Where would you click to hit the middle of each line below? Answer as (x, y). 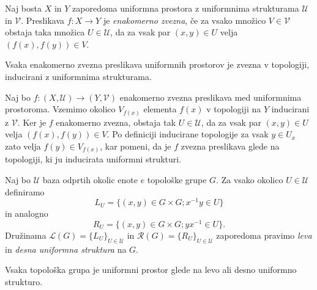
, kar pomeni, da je (136, 146)
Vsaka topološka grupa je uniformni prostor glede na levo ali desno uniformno (151, 270)
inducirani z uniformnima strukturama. (78, 76)
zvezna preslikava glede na (230, 146)
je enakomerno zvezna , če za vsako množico (185, 20)
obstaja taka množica (45, 32)
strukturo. (24, 281)
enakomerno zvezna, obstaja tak (116, 122)
